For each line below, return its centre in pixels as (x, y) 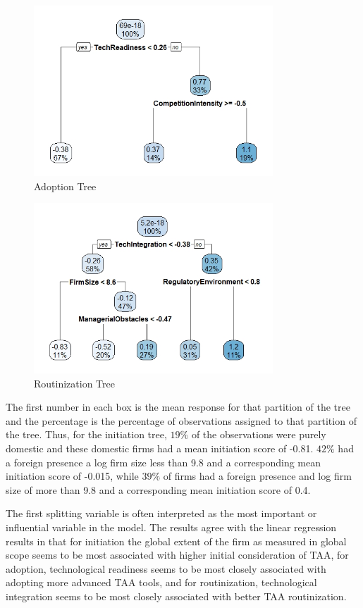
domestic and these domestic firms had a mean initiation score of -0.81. (160, 448)
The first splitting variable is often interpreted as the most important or (161, 513)
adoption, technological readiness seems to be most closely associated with (166, 568)
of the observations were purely (259, 434)
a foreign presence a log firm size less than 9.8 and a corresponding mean (163, 462)
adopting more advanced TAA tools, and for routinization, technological (161, 582)
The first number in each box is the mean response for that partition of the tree (178, 407)
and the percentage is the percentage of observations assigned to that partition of (181, 420)
